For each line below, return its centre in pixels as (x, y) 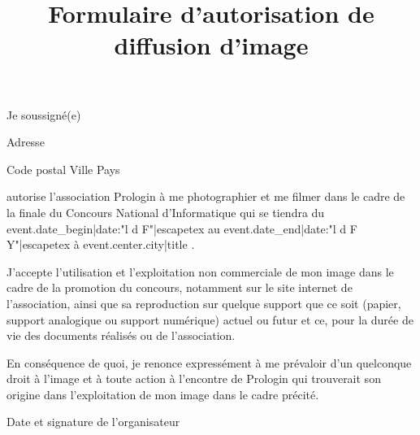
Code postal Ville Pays (63, 169)
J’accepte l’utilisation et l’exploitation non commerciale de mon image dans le (200, 271)
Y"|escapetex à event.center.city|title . (101, 244)
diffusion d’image (211, 45)
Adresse (26, 142)
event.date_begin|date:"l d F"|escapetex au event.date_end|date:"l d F (182, 228)
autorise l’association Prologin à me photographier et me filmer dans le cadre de (206, 196)
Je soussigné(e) (44, 114)
